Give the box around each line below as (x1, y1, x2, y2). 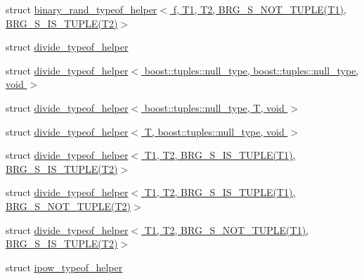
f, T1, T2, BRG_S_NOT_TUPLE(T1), (173, 2, 346, 16)
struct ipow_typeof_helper (6, 259, 123, 274)
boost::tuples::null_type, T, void (144, 100, 285, 115)
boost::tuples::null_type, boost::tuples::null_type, (144, 63, 359, 77)
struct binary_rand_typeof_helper (6, 2, 157, 16)
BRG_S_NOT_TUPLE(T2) (6, 198, 131, 213)
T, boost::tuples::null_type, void (144, 124, 285, 138)
